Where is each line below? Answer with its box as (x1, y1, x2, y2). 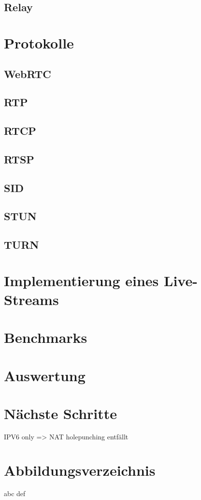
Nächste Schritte (4, 403, 117, 423)
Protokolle (4, 32, 74, 52)
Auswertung (4, 365, 86, 385)
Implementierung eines (4, 270, 159, 290)
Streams (4, 290, 59, 309)
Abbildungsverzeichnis (4, 460, 156, 480)
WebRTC (4, 66, 51, 81)
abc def (4, 488, 26, 498)
